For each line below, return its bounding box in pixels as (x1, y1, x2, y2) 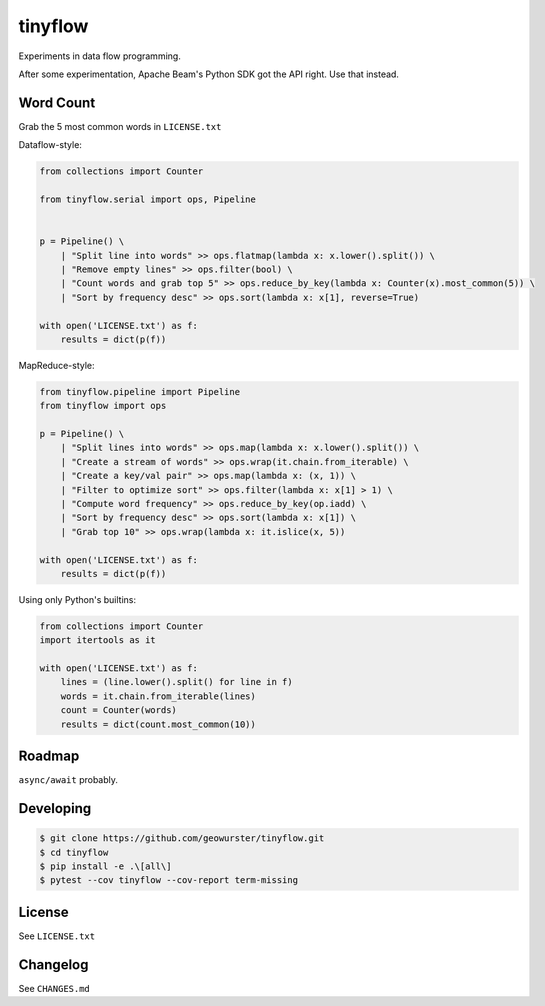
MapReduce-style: (18, 359, 95, 371)
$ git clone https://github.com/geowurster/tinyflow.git (39, 833, 325, 844)
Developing (18, 800, 92, 817)
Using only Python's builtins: (18, 593, 137, 605)
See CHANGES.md (18, 982, 90, 994)
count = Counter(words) (60, 705, 177, 716)
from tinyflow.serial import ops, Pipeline (39, 194, 257, 205)
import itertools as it (39, 635, 157, 646)
